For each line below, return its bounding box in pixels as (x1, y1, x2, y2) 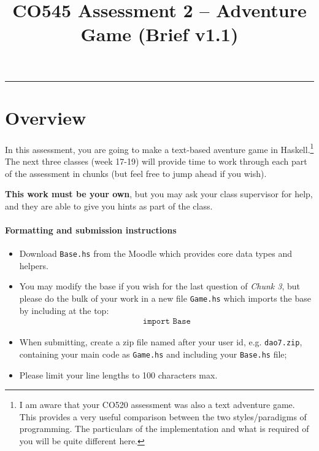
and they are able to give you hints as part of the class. (5, 199, 213, 212)
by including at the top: (19, 304, 109, 316)
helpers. (19, 259, 48, 272)
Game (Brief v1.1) (80, 22, 239, 47)
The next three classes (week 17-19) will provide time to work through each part (5, 154, 307, 167)
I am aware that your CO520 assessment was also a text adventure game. (19, 398, 295, 411)
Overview (5, 104, 86, 130)
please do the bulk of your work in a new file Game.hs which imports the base (19, 291, 311, 304)
